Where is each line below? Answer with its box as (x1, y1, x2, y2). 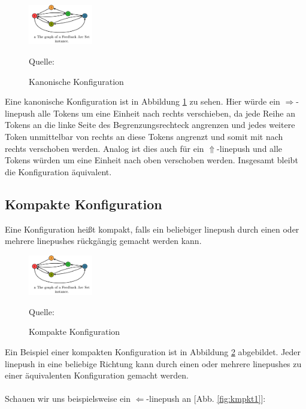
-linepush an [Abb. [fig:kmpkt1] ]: (146, 392, 266, 405)
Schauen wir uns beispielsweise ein (5, 392, 131, 405)
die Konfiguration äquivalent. (5, 165, 112, 178)
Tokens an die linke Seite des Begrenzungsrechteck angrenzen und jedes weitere (5, 118, 295, 131)
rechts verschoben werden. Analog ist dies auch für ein (5, 142, 204, 154)
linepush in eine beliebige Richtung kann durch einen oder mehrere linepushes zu (5, 357, 302, 370)
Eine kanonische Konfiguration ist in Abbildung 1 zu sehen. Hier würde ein (5, 95, 280, 108)
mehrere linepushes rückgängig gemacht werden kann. (5, 234, 202, 247)
